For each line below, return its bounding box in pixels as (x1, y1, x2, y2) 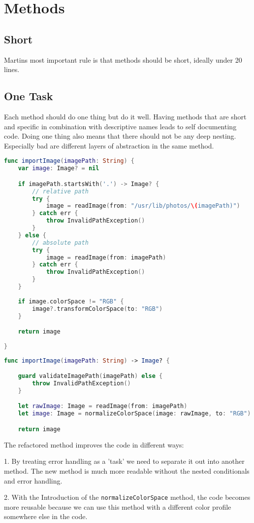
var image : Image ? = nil (18, 165, 99, 172)
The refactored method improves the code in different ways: (4, 439, 184, 449)
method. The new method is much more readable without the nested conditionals (4, 465, 250, 476)
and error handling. (4, 475, 63, 486)
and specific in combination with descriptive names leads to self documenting (4, 121, 237, 131)
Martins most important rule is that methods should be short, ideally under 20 (4, 54, 242, 65)
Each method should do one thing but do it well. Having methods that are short (4, 111, 247, 121)
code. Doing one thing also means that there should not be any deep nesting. (4, 131, 236, 141)
